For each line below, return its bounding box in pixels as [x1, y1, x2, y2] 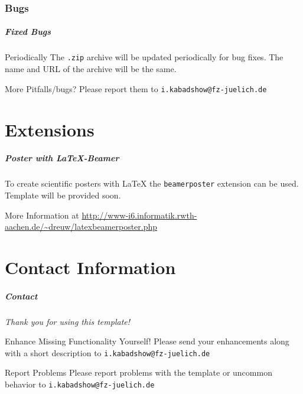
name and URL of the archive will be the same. [5, 63, 177, 75]
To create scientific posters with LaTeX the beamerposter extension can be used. [5, 177, 299, 190]
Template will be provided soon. [5, 188, 121, 201]
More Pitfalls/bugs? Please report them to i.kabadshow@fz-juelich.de [5, 82, 267, 95]
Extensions [5, 117, 95, 141]
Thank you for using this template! [5, 315, 131, 327]
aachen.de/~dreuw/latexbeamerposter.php [5, 220, 158, 233]
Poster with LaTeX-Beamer [5, 152, 119, 164]
